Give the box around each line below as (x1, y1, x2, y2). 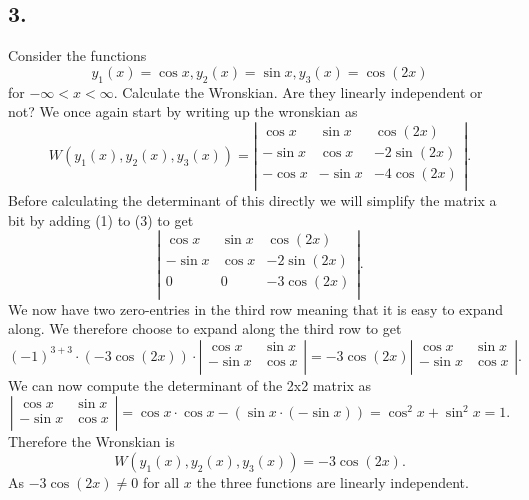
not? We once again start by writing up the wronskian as (8, 101, 358, 122)
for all (142, 471, 180, 492)
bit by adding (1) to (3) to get (8, 209, 194, 230)
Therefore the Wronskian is (8, 431, 175, 452)
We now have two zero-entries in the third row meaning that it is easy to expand (8, 298, 504, 319)
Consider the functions (8, 45, 147, 66)
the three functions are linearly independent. (196, 471, 469, 492)
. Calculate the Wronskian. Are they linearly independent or (113, 81, 483, 102)
